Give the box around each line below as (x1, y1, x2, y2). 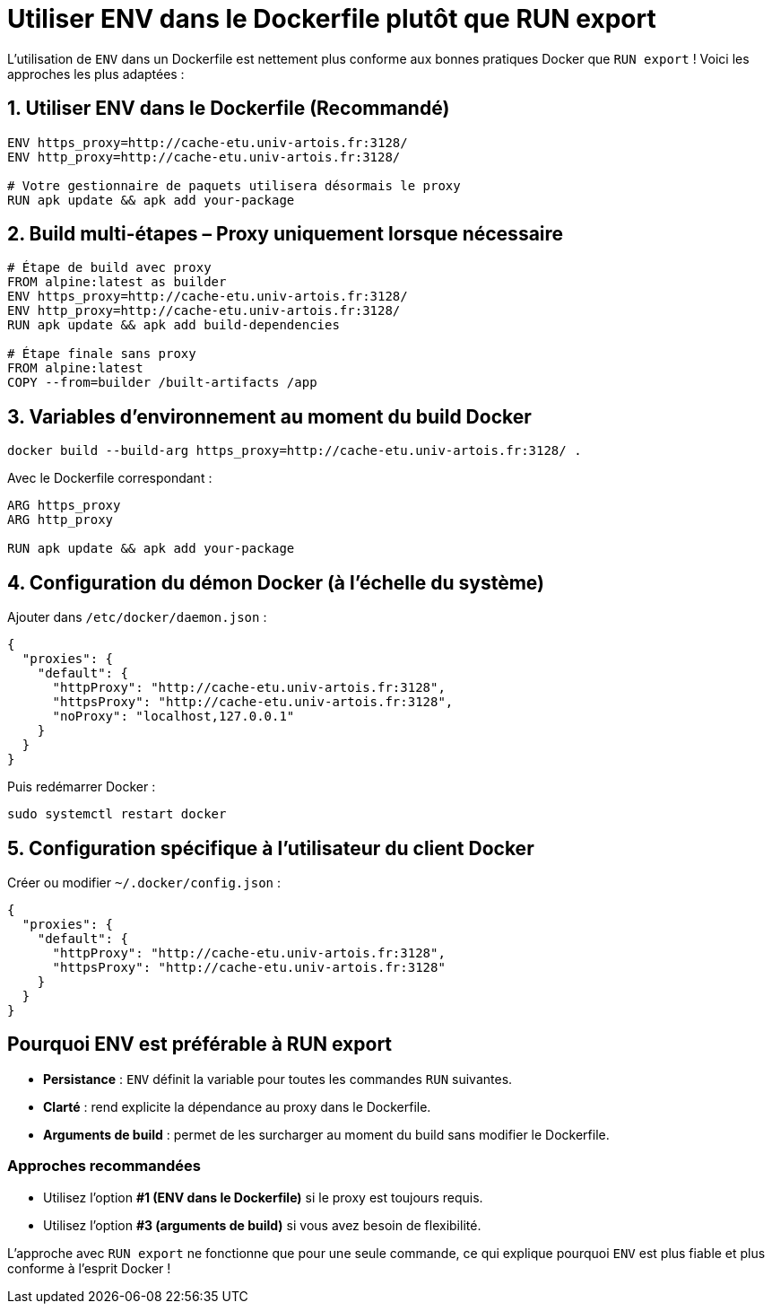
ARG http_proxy (7, 512, 114, 528)
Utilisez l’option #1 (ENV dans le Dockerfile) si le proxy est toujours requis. (43, 1189, 483, 1205)
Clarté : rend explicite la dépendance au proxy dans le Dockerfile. (43, 1098, 431, 1114)
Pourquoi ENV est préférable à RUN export (7, 1033, 393, 1056)
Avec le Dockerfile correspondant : (7, 470, 213, 486)
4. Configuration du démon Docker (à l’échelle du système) (7, 571, 544, 594)
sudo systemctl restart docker (7, 807, 227, 822)
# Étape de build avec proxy (7, 260, 212, 275)
